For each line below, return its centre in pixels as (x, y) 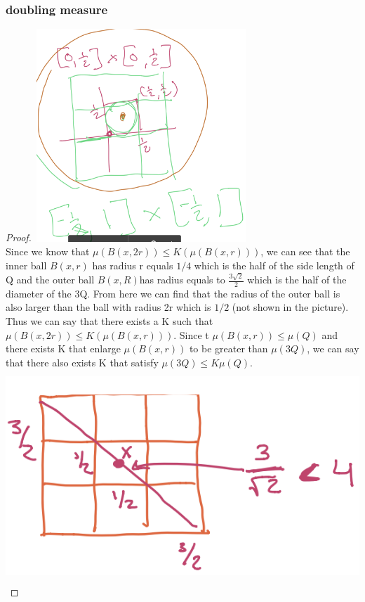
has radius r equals (133, 265)
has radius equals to (182, 280)
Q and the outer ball (50, 280)
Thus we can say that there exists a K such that (109, 321)
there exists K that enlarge (63, 348)
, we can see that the (305, 251)
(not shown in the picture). (290, 307)
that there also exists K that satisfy (82, 362)
